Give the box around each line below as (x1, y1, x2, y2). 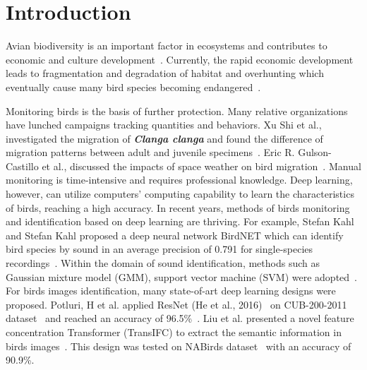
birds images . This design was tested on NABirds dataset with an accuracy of (6, 338, 351, 353)
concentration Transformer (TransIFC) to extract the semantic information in (6, 325, 342, 339)
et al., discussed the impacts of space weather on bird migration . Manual (42, 158, 361, 173)
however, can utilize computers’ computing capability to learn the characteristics (6, 186, 354, 201)
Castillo (6, 158, 39, 173)
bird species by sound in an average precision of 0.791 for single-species (6, 241, 313, 256)
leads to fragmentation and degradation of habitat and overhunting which (6, 66, 324, 80)
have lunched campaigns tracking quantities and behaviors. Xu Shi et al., (6, 117, 322, 132)
